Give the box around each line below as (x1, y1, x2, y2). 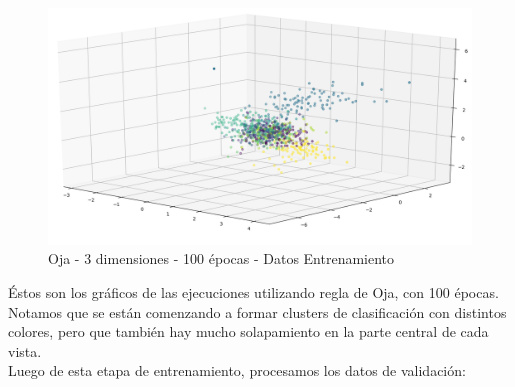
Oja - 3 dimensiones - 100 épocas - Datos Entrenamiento (48, 248, 395, 269)
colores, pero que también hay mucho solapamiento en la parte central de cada (8, 321, 489, 342)
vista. (8, 340, 42, 361)
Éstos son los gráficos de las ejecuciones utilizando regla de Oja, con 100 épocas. (8, 282, 499, 303)
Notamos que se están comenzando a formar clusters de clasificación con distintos (8, 301, 507, 322)
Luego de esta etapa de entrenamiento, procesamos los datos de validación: (8, 360, 466, 381)
